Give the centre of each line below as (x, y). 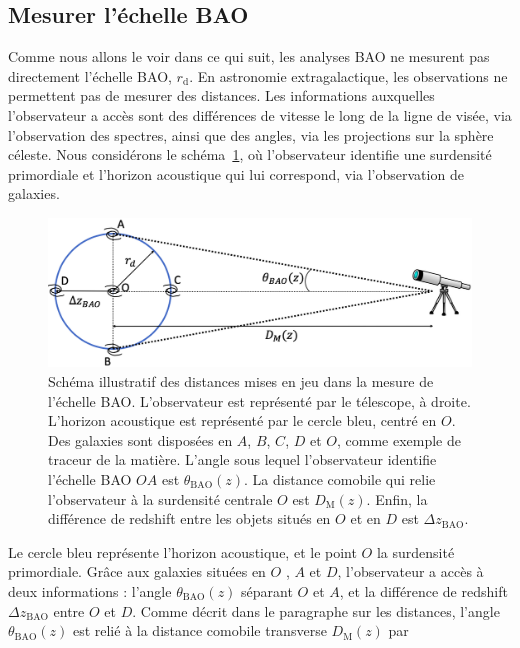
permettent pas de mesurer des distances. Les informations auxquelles (221, 95)
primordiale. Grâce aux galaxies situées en (137, 571)
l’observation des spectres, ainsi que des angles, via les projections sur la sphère (251, 134)
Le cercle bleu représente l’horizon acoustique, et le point (182, 551)
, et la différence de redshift (423, 590)
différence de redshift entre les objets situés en (189, 518)
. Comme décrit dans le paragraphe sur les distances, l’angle (316, 610)
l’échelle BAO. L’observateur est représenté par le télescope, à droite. (259, 400)
